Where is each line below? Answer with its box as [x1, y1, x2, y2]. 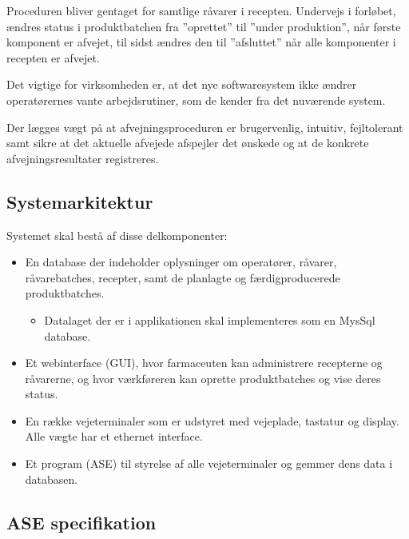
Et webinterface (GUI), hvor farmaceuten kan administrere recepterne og [25, 354, 383, 371]
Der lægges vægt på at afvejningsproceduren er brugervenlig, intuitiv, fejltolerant [6, 118, 403, 135]
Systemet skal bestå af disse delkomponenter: [6, 226, 228, 243]
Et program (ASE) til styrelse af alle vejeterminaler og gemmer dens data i [25, 455, 393, 472]
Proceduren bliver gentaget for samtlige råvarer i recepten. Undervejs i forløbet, [6, 2, 396, 18]
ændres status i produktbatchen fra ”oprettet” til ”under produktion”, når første [6, 18, 401, 34]
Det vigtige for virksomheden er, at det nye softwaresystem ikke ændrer [6, 76, 357, 93]
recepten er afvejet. [6, 49, 100, 66]
